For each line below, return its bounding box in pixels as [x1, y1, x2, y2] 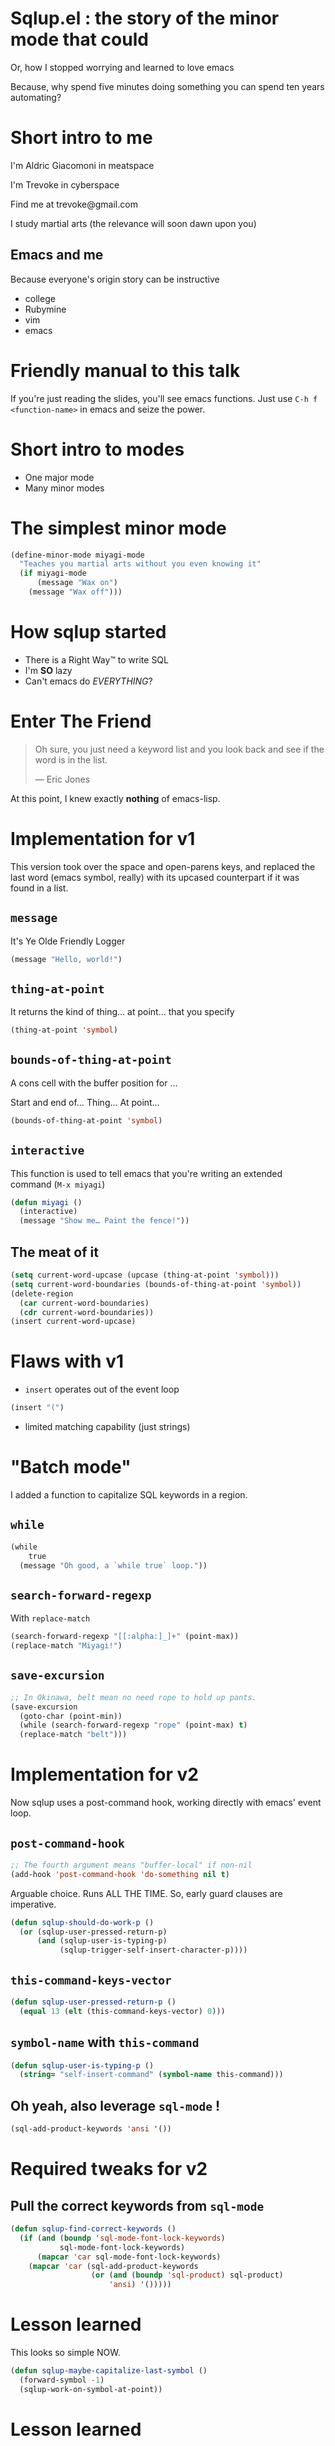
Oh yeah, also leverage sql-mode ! [10, 2097, 221, 2114]
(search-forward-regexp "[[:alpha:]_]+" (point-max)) [10, 1632, 240, 1642]
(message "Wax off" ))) [28, 587, 123, 597]
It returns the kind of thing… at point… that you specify [10, 1006, 235, 1018]
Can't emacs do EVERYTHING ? [24, 675, 153, 687]
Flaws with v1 [10, 1350, 125, 1373]
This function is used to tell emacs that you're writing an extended [10, 1167, 283, 1179]
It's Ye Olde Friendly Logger [10, 935, 126, 947]
